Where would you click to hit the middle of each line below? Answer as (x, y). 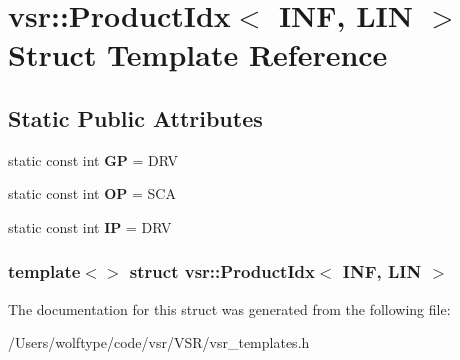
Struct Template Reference (198, 54)
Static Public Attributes (135, 117)
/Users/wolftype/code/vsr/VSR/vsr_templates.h (159, 342)
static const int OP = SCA (92, 193)
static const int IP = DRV (90, 226)
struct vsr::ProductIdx (222, 271)
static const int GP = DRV (93, 159)
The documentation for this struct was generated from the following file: (229, 308)
